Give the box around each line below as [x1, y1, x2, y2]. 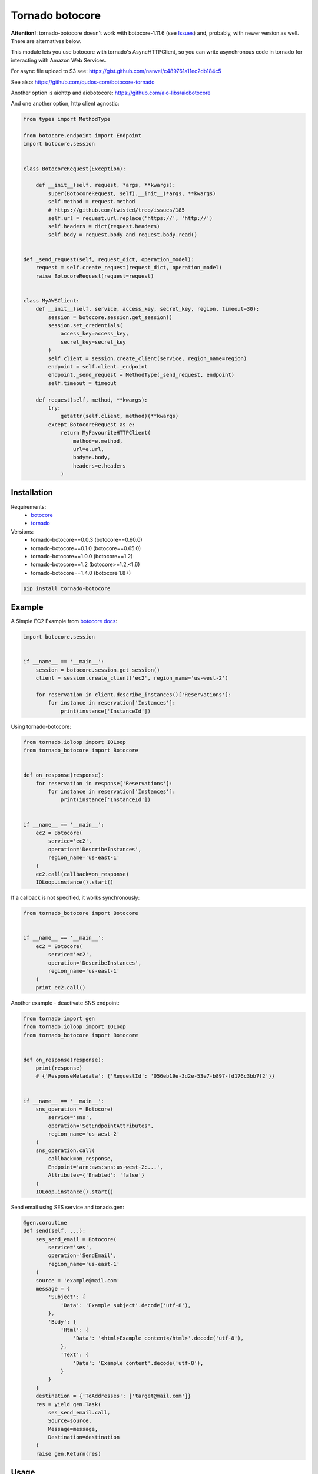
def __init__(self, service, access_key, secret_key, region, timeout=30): [35, 305, 260, 312]
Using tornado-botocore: [11, 723, 72, 730]
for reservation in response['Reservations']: [35, 780, 173, 787]
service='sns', [48, 1114, 92, 1121]
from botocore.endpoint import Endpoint [23, 133, 141, 139]
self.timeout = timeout [48, 380, 117, 386]
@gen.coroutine [23, 1219, 67, 1226]
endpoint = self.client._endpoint [48, 363, 148, 370]
